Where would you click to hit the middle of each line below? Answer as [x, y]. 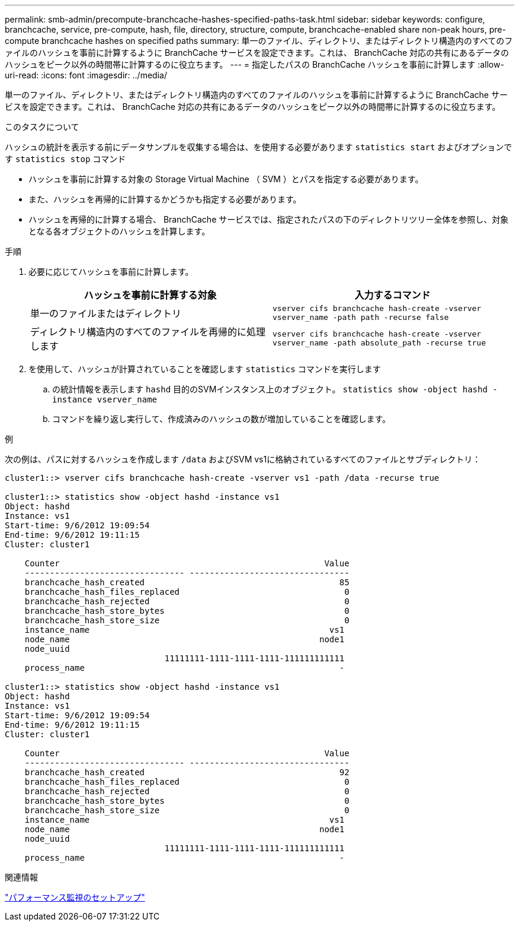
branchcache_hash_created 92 [187, 772]
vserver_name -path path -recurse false [361, 317]
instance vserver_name [105, 399]
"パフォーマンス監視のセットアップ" [75, 897]
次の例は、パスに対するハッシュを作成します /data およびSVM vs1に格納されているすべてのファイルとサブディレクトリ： [243, 459]
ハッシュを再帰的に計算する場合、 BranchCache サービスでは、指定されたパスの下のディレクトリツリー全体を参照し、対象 [269, 219]
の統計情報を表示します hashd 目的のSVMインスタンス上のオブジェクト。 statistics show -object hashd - [275, 389]
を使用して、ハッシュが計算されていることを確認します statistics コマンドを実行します [205, 369]
